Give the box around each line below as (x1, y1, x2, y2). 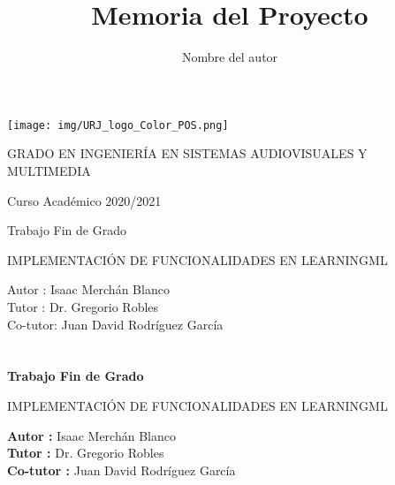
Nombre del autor (181, 48, 278, 66)
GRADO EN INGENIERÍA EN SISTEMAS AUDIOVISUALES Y (7, 144, 368, 163)
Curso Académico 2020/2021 (7, 191, 162, 209)
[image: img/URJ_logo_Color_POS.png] (7, 118, 229, 132)
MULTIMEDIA (7, 161, 91, 179)
